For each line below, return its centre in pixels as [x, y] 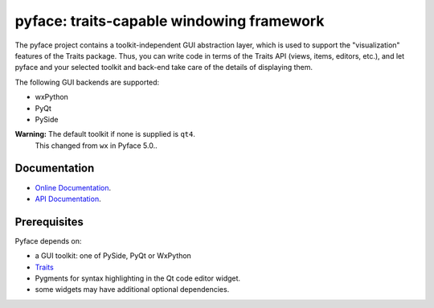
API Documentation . [68, 199]
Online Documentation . [73, 187]
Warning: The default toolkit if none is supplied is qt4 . [105, 134]
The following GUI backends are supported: [87, 82]
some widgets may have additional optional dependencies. [132, 290]
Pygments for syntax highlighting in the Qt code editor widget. [138, 278]
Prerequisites [49, 222]
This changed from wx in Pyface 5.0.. [96, 146]
